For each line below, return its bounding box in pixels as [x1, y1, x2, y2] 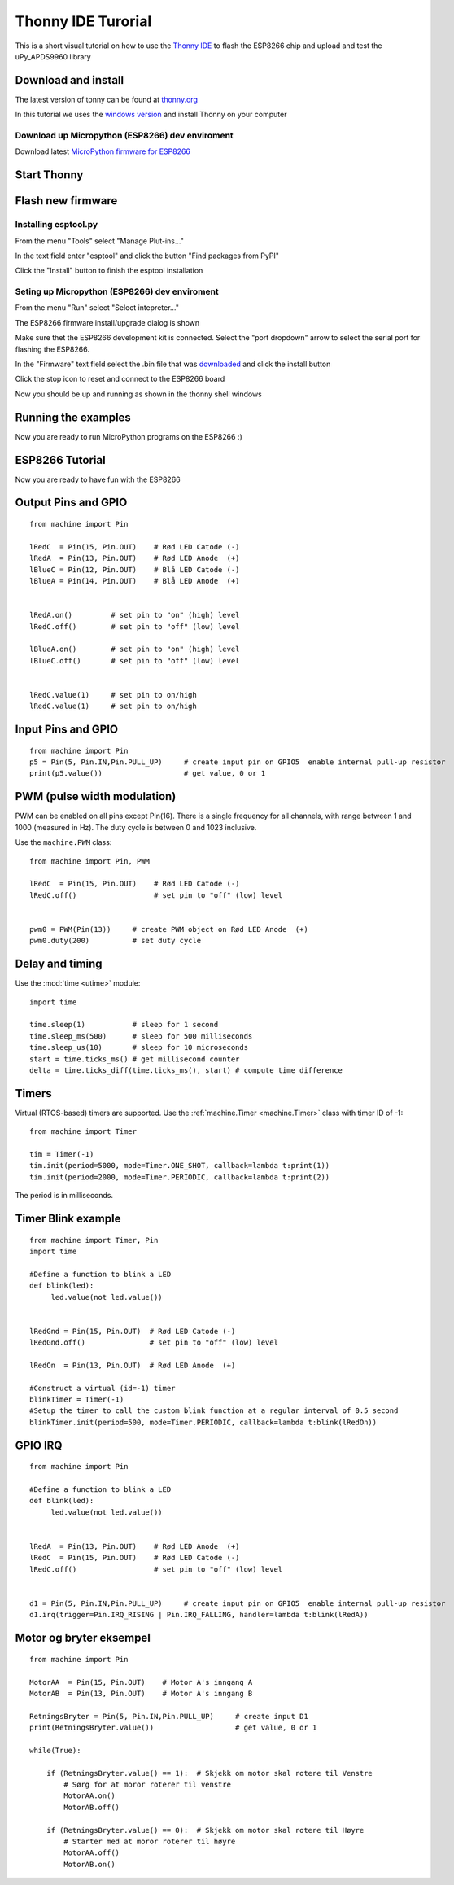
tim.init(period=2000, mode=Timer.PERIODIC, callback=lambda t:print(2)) [29, 1172, 330, 1182]
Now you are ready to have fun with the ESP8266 [15, 475, 181, 484]
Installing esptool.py [15, 219, 98, 230]
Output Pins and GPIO [15, 496, 128, 510]
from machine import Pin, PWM [29, 856, 151, 866]
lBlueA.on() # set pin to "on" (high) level [29, 645, 240, 654]
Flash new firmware [15, 194, 118, 208]
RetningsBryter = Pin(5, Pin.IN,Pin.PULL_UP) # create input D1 [29, 1712, 308, 1721]
